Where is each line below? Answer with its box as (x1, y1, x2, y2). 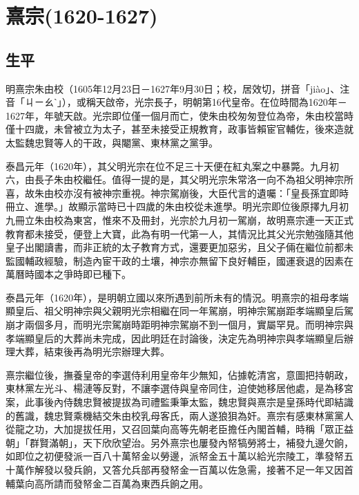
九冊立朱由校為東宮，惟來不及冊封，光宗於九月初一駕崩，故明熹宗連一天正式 (6, 212, 353, 227)
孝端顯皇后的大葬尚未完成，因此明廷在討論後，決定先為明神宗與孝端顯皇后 (6, 330, 344, 345)
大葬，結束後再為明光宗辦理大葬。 (14, 344, 170, 359)
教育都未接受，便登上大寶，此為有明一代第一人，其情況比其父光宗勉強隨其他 (6, 226, 353, 241)
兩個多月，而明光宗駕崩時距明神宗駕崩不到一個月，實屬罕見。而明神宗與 (24, 317, 353, 332)
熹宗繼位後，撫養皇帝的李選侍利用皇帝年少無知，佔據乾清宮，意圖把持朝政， (6, 367, 353, 382)
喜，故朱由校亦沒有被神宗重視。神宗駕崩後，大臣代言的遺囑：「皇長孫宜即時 (6, 185, 349, 200)
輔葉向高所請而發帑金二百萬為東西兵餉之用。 (6, 476, 208, 490)
